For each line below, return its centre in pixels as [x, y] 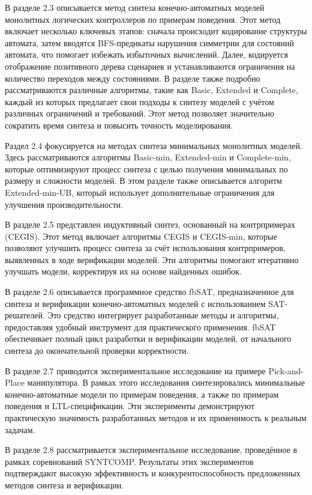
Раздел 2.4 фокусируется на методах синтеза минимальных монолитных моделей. [154, 145]
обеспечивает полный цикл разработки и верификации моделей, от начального [148, 339]
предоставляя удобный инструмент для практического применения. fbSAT [140, 326]
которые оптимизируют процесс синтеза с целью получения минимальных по [146, 169]
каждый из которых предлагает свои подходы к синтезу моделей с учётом [139, 101]
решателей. [25, 315]
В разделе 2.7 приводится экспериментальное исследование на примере [135, 370]
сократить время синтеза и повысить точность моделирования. [119, 125]
